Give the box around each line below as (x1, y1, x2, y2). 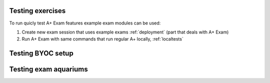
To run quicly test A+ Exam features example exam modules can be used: (9, 20, 161, 26)
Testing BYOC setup (9, 49, 73, 57)
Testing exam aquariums (9, 65, 88, 73)
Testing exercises (9, 6, 66, 15)
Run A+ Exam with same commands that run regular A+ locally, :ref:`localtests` (21, 36, 183, 42)
